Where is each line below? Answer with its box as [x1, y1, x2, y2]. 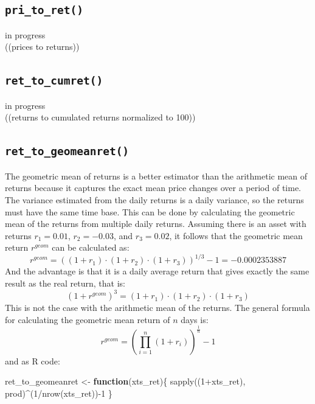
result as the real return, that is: [5, 276, 125, 289]
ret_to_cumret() [5, 74, 103, 88]
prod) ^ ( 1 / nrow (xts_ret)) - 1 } [5, 386, 112, 399]
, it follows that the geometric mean [169, 229, 303, 242]
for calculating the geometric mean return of [5, 313, 170, 326]
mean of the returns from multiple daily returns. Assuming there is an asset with [5, 217, 306, 230]
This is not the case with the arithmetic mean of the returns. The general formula [5, 301, 310, 314]
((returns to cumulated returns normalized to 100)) [5, 111, 196, 124]
